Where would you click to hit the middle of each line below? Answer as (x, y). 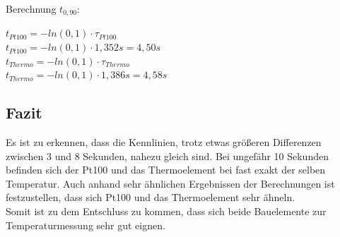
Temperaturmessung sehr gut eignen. (86, 225)
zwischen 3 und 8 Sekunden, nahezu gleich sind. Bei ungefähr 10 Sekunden (167, 156)
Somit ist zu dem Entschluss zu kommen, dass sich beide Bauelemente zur (166, 211)
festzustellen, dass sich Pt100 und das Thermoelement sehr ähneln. (151, 197)
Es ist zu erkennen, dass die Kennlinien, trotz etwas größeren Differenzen (164, 142)
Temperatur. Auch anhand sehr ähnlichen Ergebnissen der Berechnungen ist (170, 183)
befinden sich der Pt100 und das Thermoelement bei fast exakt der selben (166, 170)
